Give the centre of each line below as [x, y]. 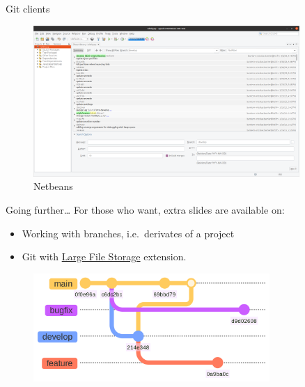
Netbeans [53, 186]
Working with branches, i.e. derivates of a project [128, 233]
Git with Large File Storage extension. [104, 256]
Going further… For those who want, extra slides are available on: [145, 210]
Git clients [28, 8]
